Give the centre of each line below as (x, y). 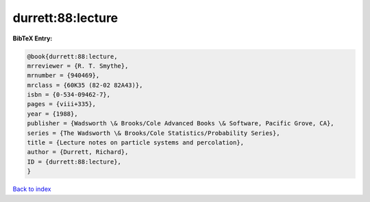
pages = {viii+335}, (61, 104)
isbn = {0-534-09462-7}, (69, 95)
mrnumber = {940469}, (63, 76)
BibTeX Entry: (33, 38)
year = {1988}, (52, 114)
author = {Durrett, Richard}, (78, 152)
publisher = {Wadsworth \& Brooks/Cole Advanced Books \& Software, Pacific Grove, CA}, (181, 124)
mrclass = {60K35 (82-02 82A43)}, (85, 85)
